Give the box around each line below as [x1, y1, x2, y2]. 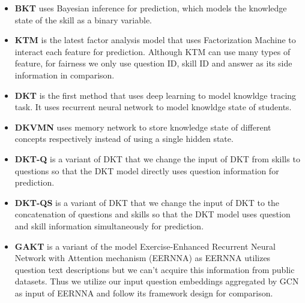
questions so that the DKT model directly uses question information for [14, 164, 279, 177]
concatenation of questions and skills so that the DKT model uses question [14, 208, 291, 220]
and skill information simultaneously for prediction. [14, 219, 204, 232]
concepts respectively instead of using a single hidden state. [14, 132, 234, 145]
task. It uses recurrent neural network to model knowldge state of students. [14, 101, 292, 113]
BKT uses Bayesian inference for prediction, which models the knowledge [14, 2, 287, 14]
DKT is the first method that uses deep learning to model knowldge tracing [14, 89, 297, 101]
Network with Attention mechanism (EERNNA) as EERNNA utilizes [14, 252, 271, 264]
